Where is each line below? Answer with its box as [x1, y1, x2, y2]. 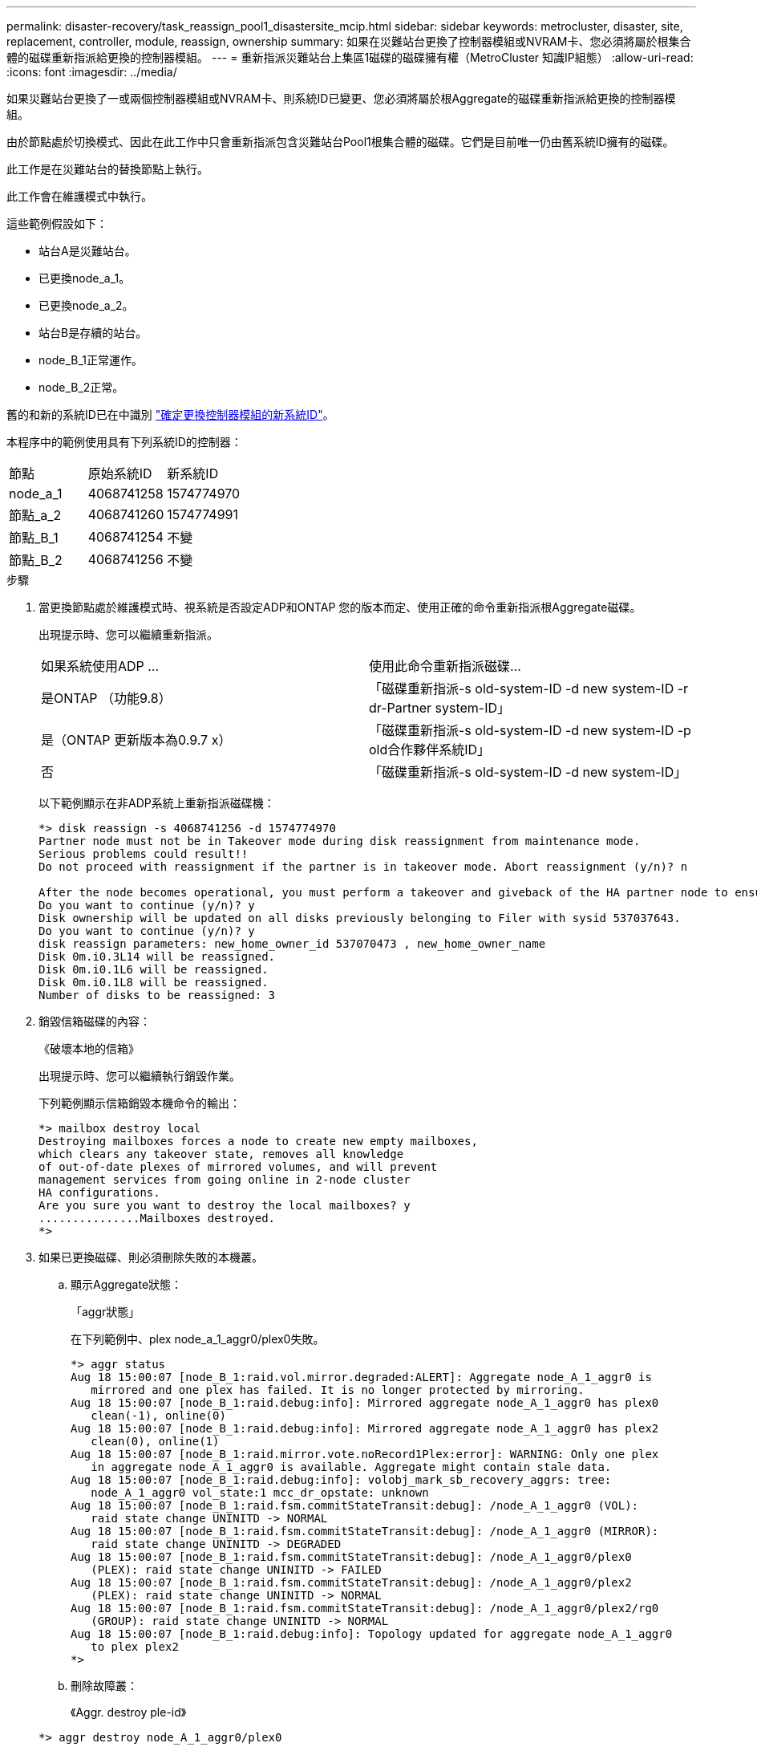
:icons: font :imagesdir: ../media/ [6, 65, 177, 79]
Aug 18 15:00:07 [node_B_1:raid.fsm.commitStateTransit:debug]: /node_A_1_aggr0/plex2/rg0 [71, 1602, 659, 1615]
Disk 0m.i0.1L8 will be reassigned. [38, 976, 269, 989]
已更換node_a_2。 [38, 299, 134, 312]
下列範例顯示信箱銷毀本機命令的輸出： [38, 1096, 241, 1110]
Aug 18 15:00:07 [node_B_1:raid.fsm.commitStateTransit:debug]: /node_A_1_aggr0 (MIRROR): [71, 1525, 659, 1538]
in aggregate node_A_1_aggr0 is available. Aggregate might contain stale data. [91, 1461, 612, 1473]
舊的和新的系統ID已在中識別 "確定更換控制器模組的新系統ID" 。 [6, 408, 334, 421]
